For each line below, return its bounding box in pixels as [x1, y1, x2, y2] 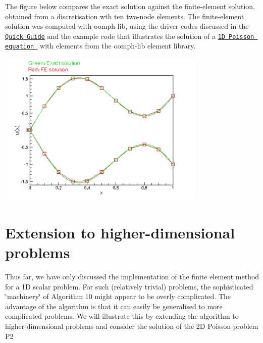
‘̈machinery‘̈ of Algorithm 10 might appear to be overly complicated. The [5, 291, 231, 302]
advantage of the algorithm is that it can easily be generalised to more [5, 301, 223, 311]
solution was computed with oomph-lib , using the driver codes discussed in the [5, 21, 249, 31]
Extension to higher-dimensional [5, 222, 235, 242]
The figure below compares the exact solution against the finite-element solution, [5, 1, 255, 11]
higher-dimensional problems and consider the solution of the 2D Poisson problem [5, 320, 258, 331]
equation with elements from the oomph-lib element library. [5, 40, 196, 51]
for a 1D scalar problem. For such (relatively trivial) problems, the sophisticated [5, 281, 253, 291]
